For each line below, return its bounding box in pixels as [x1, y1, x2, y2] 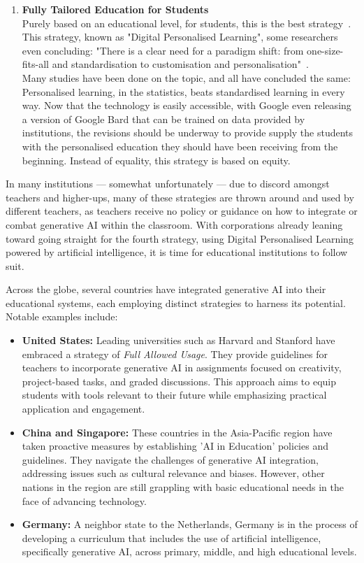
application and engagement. [22, 401, 145, 416]
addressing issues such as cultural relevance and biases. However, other [22, 466, 325, 480]
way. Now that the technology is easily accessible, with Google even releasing [22, 98, 351, 113]
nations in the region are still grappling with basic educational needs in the [22, 480, 344, 494]
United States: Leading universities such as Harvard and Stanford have [22, 333, 335, 348]
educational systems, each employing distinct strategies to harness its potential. [6, 295, 346, 310]
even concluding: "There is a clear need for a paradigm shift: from [22, 43, 304, 57]
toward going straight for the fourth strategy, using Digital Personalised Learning [6, 231, 354, 245]
